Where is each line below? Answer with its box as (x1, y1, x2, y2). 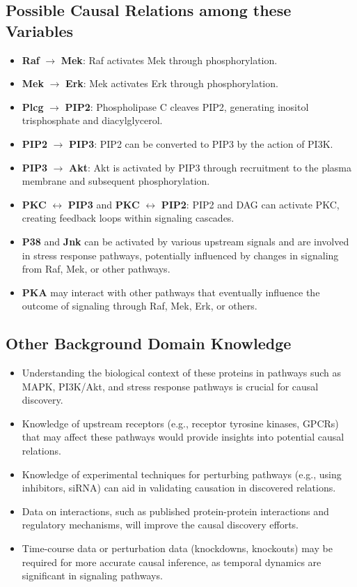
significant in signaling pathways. (22, 568, 163, 583)
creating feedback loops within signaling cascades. (22, 211, 235, 225)
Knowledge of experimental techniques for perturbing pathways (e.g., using (22, 466, 342, 481)
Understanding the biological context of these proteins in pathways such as (22, 365, 342, 380)
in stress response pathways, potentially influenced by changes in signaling (22, 247, 339, 262)
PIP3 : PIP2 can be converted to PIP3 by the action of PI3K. (69, 136, 333, 151)
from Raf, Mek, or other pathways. (22, 261, 170, 276)
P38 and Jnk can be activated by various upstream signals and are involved (22, 234, 349, 248)
